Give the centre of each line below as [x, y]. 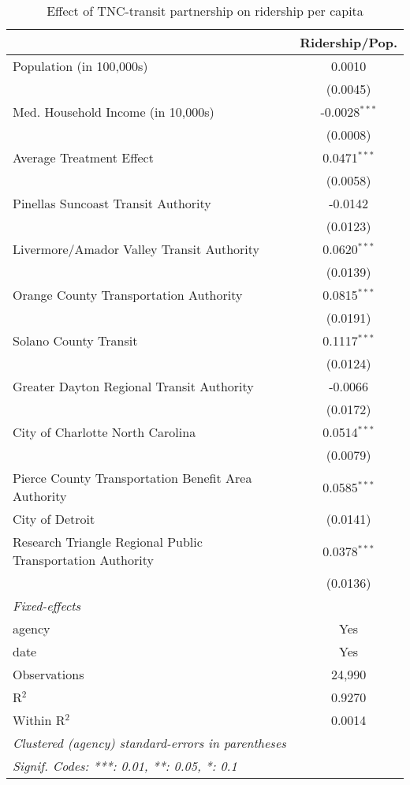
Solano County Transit [75, 340]
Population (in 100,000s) [80, 66]
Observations [48, 674]
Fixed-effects [47, 606]
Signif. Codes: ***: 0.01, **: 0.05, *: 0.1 [125, 766]
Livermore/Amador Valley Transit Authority [136, 249]
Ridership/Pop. [348, 42]
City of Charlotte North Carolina [104, 432]
